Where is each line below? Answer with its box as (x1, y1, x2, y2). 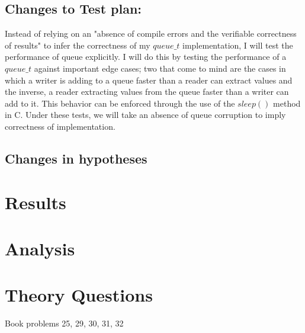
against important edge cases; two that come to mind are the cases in (34, 62, 286, 74)
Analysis (5, 236, 75, 260)
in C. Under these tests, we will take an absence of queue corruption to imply (5, 108, 286, 121)
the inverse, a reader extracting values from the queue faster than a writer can (5, 85, 289, 98)
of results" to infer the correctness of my (5, 39, 150, 51)
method (273, 97, 301, 109)
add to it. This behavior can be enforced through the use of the (5, 97, 235, 109)
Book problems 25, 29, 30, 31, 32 (5, 317, 124, 329)
